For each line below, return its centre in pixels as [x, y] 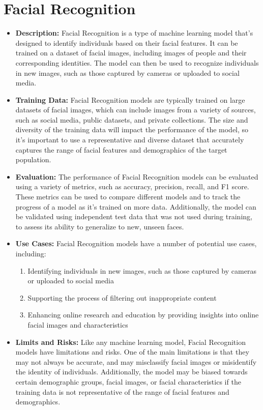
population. [33, 159]
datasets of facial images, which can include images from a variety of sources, [136, 110]
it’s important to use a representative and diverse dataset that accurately [130, 140]
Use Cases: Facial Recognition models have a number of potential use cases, [136, 243]
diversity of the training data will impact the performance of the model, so [132, 129]
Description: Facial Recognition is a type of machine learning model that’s [134, 33]
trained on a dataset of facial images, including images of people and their [131, 53]
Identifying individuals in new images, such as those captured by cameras [142, 270]
